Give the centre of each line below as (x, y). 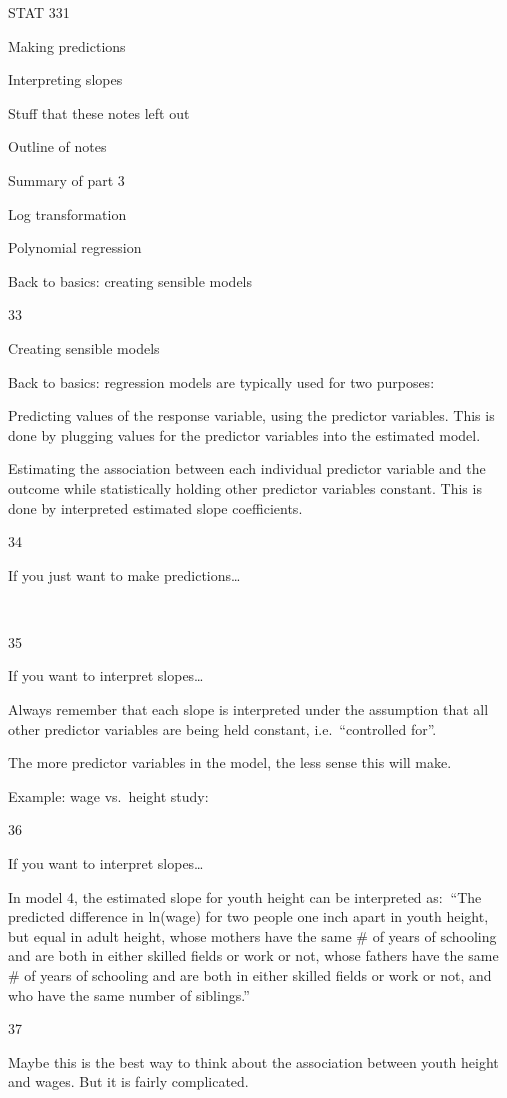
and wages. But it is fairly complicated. (128, 1081)
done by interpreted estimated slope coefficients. (155, 507)
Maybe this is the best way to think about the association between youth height (253, 1061)
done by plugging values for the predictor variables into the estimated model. (244, 434)
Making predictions (67, 45)
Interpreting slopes (65, 79)
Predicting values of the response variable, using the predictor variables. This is (251, 415)
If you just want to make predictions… (124, 574)
